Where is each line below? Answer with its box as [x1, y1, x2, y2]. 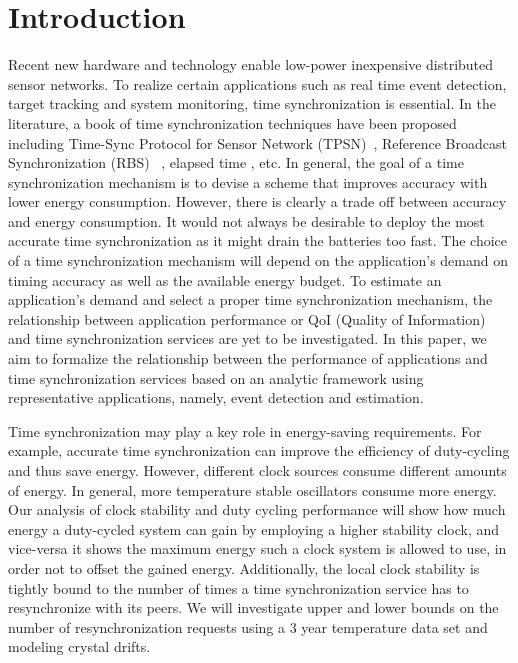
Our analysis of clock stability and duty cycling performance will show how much [8, 499, 506, 520]
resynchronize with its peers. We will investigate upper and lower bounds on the [8, 597, 499, 618]
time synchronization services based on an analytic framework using [8, 367, 424, 388]
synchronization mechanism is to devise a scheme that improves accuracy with [8, 171, 488, 192]
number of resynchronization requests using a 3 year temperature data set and [8, 616, 488, 637]
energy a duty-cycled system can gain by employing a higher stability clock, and [8, 518, 500, 539]
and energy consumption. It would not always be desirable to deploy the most [8, 210, 485, 231]
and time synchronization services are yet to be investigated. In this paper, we [8, 328, 487, 349]
